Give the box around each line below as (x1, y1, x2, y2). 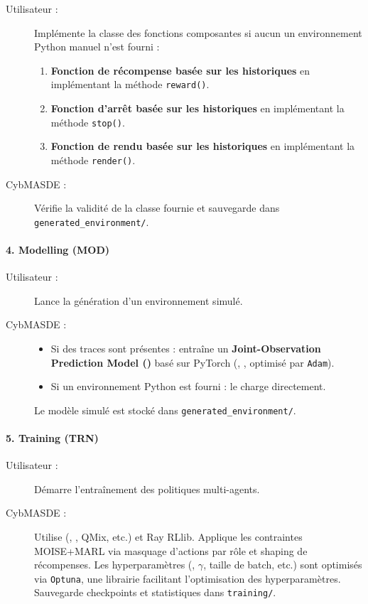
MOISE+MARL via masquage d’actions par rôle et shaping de (34, 543, 308, 558)
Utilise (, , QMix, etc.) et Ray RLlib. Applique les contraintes (34, 529, 303, 544)
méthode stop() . (50, 114, 125, 129)
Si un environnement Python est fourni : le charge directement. (50, 379, 326, 394)
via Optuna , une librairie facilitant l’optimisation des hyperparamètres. (34, 571, 341, 586)
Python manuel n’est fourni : (34, 39, 160, 54)
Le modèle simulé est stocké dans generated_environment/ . (34, 402, 296, 417)
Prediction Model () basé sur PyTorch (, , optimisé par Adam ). (50, 355, 335, 370)
